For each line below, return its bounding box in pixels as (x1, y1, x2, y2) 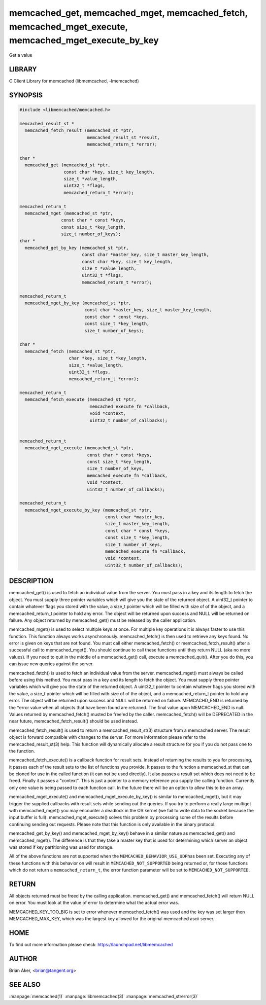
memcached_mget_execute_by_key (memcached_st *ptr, (25, 507, 152, 513)
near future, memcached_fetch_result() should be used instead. (9, 718, 138, 724)
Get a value (9, 52, 33, 58)
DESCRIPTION (9, 577, 54, 585)
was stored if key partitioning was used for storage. (9, 844, 114, 850)
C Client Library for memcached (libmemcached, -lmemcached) (9, 78, 139, 84)
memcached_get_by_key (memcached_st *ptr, (25, 245, 129, 251)
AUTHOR (9, 954, 37, 963)
